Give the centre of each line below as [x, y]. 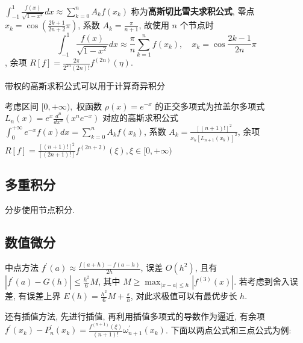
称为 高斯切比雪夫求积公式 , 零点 [193, 11]
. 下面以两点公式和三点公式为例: [228, 329]
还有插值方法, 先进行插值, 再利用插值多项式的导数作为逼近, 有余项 [135, 316]
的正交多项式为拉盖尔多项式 [210, 106]
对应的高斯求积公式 [141, 118]
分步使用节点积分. [40, 210]
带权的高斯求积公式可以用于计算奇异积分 [85, 85]
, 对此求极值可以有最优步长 [184, 296]
